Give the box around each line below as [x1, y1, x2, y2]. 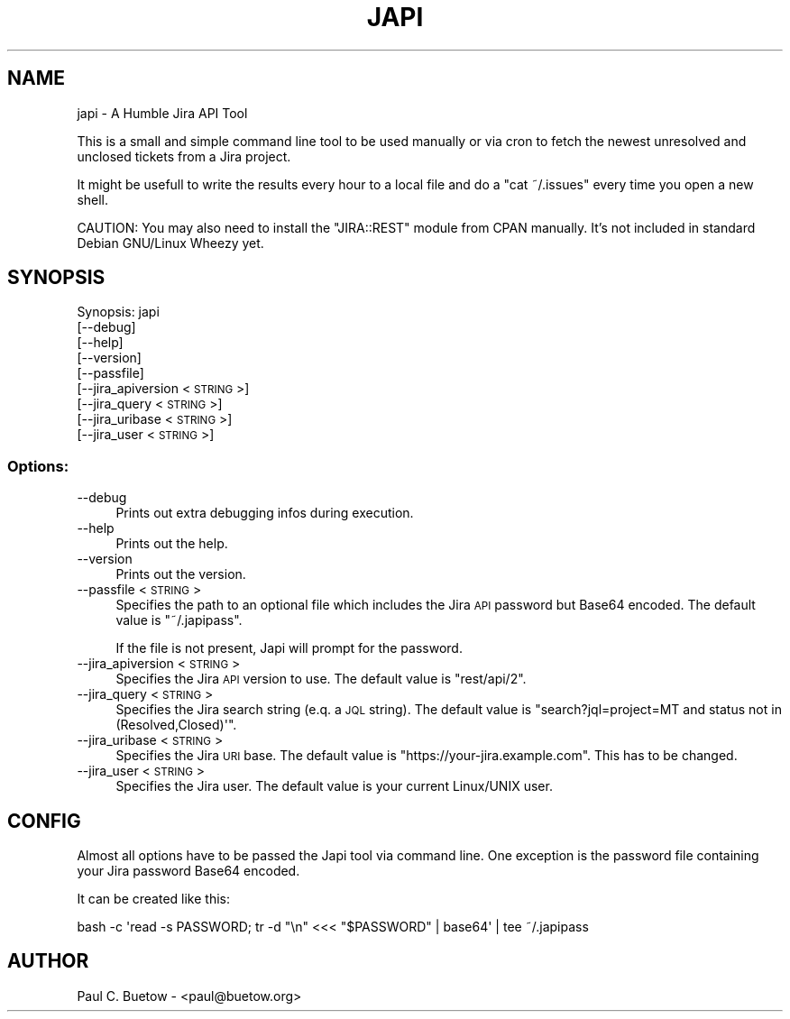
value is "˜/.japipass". [115, 612, 243, 629]
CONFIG [7, 809, 81, 832]
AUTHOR [7, 950, 89, 973]
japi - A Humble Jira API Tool [77, 105, 248, 121]
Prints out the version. [115, 566, 246, 583]
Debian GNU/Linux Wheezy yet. [77, 234, 264, 251]
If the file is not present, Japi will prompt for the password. [115, 640, 463, 656]
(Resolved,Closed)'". [115, 717, 237, 733]
